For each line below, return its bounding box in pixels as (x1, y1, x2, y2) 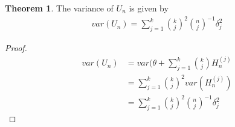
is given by (129, 2, 169, 14)
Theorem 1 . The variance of (5, 2, 114, 14)
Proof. (5, 41, 27, 54)
